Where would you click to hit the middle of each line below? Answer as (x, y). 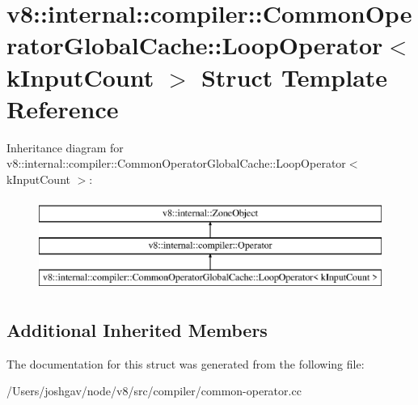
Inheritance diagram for (65, 147)
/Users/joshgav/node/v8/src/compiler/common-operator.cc (154, 391)
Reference (63, 108)
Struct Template (294, 77)
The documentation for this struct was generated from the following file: (186, 363)
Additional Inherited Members (137, 329)
